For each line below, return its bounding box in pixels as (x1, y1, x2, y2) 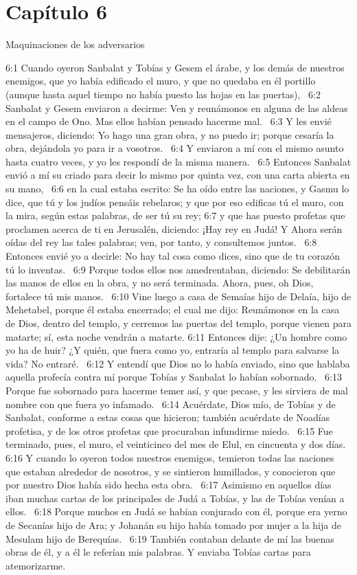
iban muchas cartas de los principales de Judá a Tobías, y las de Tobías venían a (5, 491, 345, 505)
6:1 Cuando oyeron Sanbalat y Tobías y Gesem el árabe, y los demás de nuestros (5, 60, 345, 74)
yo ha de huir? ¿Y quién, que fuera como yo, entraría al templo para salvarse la (5, 343, 340, 357)
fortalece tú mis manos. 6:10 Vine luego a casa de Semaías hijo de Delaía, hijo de (5, 289, 352, 303)
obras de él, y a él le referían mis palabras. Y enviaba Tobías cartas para (5, 545, 311, 559)
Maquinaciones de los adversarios (5, 37, 145, 52)
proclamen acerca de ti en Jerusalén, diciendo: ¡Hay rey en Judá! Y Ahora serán (5, 221, 343, 236)
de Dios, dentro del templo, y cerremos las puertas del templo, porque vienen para (5, 316, 352, 330)
